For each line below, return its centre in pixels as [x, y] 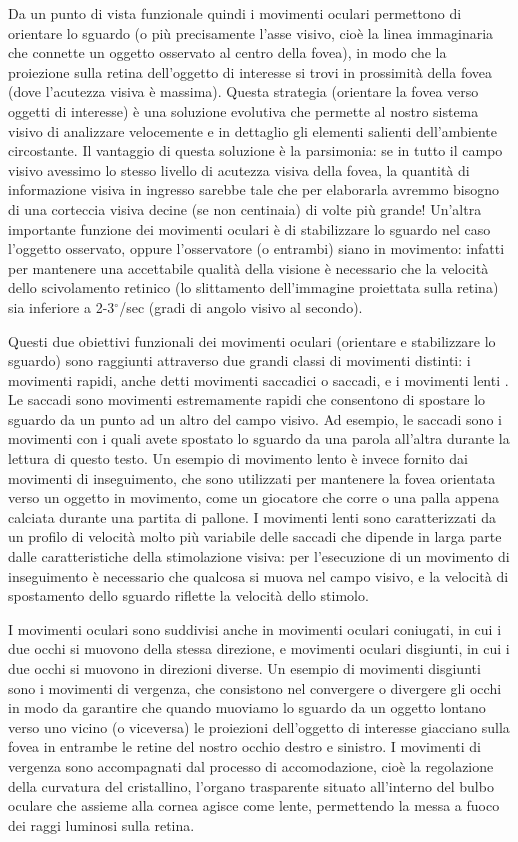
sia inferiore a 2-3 [61, 306]
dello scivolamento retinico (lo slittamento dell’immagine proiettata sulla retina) [253, 287]
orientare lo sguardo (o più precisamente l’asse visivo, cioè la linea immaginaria [251, 32]
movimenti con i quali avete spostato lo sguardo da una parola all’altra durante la [259, 438]
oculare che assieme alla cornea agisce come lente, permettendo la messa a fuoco [254, 805]
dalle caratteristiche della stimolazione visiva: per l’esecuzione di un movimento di [259, 556]
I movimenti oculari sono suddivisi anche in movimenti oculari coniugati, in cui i [255, 628]
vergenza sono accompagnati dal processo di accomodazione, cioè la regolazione [251, 765]
